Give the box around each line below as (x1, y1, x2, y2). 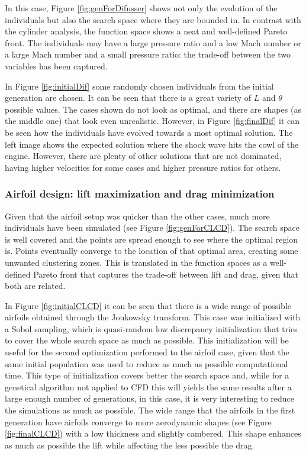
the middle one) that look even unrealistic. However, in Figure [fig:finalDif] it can (5, 114, 300, 127)
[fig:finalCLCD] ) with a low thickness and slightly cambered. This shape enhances (5, 427, 301, 440)
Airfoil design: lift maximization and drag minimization (5, 186, 275, 201)
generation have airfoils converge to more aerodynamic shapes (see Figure (5, 415, 272, 428)
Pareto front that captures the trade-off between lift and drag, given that (33, 268, 298, 280)
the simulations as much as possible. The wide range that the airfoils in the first (5, 404, 295, 416)
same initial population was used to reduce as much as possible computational (5, 357, 288, 370)
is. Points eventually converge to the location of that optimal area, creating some (5, 244, 298, 257)
